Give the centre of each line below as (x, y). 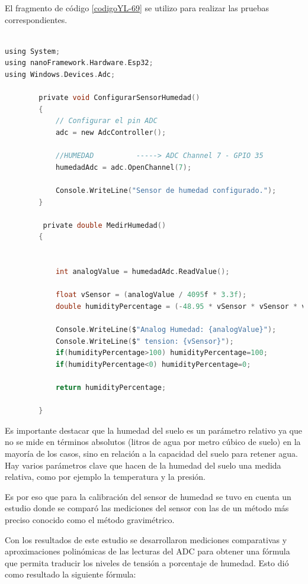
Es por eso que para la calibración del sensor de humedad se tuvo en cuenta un (148, 496)
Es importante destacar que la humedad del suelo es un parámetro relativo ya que (153, 430)
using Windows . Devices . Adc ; (60, 74)
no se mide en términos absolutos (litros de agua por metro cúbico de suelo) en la (153, 442)
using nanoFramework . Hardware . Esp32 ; (79, 63)
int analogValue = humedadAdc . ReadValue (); (142, 272)
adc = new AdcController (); (111, 132)
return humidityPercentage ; (111, 388)
